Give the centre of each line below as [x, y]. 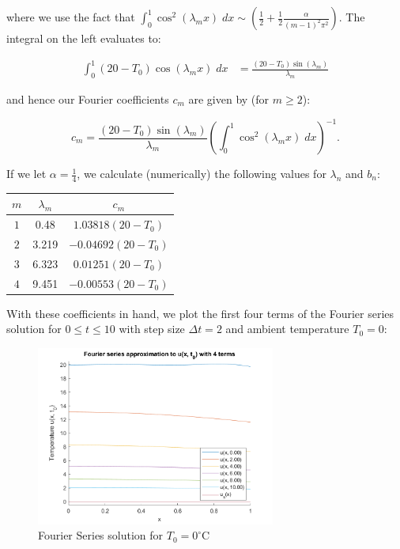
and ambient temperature [287, 329]
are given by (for [229, 98]
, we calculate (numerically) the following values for [202, 174]
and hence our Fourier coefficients [88, 98]
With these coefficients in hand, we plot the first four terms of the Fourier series [200, 313]
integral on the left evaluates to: [84, 38]
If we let [26, 174]
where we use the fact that [71, 17]
